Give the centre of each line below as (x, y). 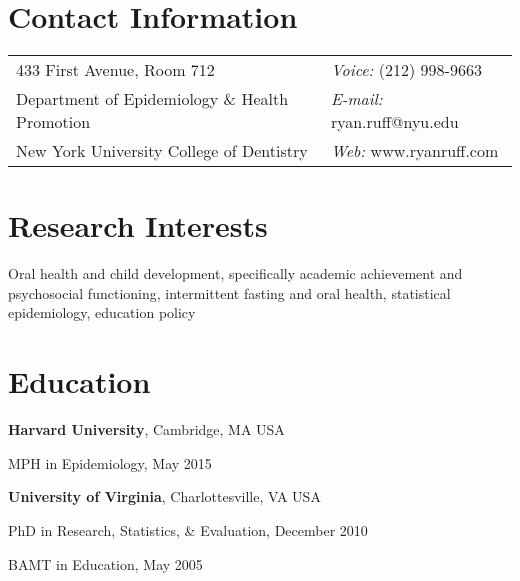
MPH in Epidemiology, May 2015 (110, 462)
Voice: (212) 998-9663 (406, 70)
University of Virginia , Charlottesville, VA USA (164, 496)
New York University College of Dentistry (162, 151)
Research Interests (138, 225)
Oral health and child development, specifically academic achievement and (235, 273)
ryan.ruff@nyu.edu (394, 122)
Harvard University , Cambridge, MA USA (146, 429)
